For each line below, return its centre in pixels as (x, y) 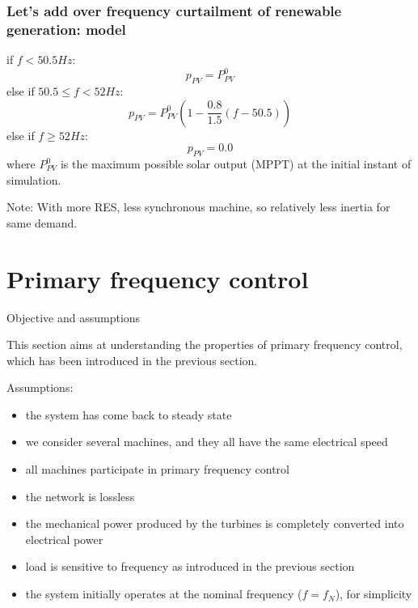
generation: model (66, 29)
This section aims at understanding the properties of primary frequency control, (205, 344)
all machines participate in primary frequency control (157, 469)
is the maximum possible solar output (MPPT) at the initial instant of (236, 164)
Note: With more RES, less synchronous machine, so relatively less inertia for (198, 207)
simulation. (34, 179)
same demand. (42, 222)
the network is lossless (80, 496)
